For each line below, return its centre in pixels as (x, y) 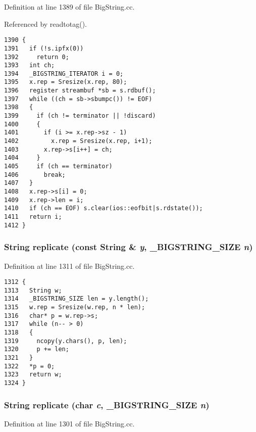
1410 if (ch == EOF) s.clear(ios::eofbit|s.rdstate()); (104, 208)
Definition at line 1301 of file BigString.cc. (69, 423)
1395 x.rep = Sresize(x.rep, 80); (66, 82)
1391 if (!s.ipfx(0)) (44, 48)
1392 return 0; (37, 57)
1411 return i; (33, 217)
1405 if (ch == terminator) (58, 166)
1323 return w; (33, 375)
